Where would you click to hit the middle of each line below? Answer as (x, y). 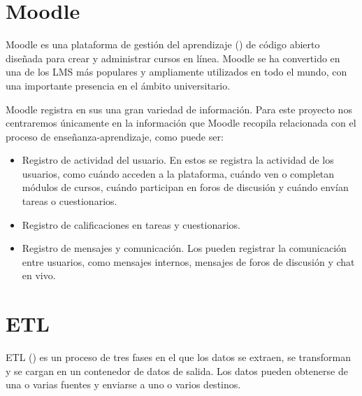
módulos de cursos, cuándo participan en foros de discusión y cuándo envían (185, 187)
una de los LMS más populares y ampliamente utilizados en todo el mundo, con (176, 72)
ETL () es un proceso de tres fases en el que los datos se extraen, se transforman (178, 357)
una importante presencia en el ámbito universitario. (118, 85)
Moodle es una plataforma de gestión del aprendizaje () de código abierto (163, 44)
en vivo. (39, 275)
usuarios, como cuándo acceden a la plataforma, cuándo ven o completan (178, 173)
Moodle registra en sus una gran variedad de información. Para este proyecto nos (179, 109)
